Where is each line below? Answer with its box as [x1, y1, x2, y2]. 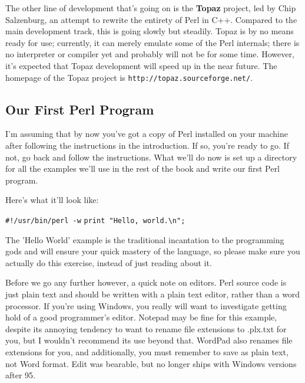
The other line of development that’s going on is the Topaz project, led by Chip [5, 2, 296, 14]
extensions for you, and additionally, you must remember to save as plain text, [5, 345, 289, 358]
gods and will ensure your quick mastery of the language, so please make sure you [5, 245, 300, 257]
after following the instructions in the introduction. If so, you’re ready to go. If [5, 139, 289, 152]
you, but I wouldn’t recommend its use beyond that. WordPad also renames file [5, 334, 293, 346]
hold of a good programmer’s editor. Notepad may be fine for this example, [5, 311, 277, 323]
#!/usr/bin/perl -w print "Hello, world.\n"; [5, 216, 185, 225]
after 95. [5, 369, 35, 381]
